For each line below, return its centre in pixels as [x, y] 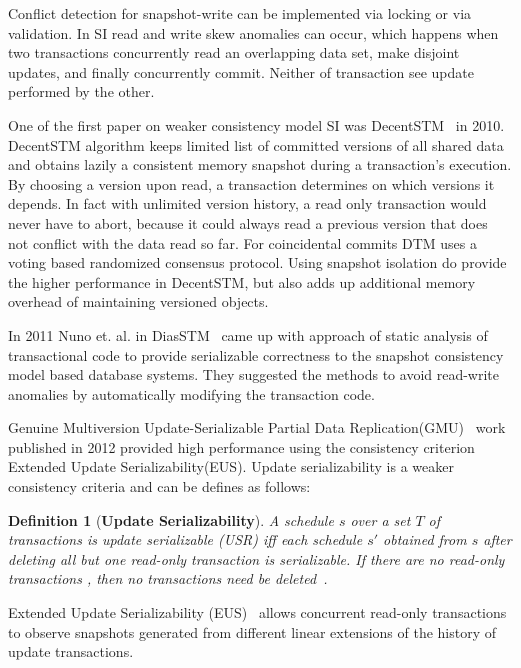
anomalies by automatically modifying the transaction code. [191, 393]
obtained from [425, 539]
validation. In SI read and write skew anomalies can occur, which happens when [253, 32]
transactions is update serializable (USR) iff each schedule [185, 539]
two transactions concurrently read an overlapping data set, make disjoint [234, 52]
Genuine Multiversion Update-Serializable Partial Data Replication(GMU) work [257, 427]
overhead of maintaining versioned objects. [138, 301]
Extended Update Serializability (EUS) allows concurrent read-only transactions [257, 612]
